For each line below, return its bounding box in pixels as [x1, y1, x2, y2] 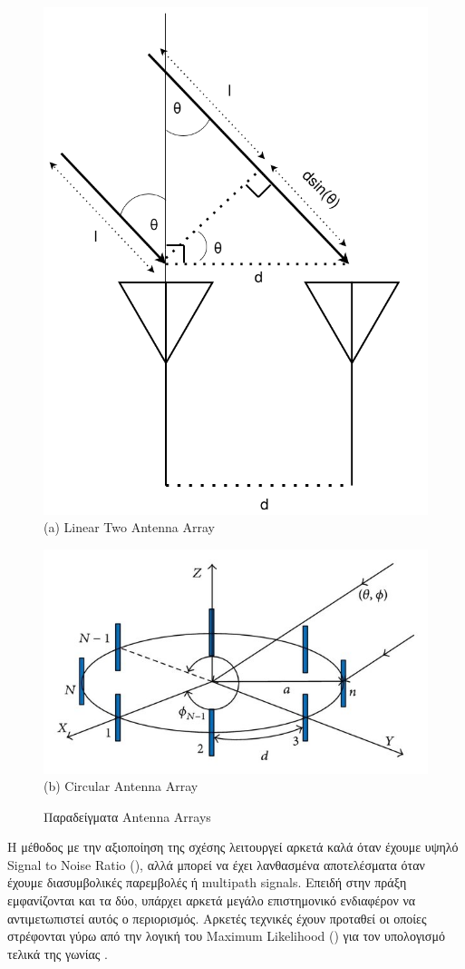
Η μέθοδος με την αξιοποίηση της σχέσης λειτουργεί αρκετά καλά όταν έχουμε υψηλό [7, 837, 459, 856]
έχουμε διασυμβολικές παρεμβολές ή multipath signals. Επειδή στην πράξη [7, 873, 407, 892]
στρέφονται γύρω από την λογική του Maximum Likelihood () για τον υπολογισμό [7, 926, 445, 945]
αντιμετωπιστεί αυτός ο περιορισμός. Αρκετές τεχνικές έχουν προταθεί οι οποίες [7, 908, 427, 927]
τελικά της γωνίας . [7, 944, 108, 963]
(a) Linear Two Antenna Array [44, 518, 215, 537]
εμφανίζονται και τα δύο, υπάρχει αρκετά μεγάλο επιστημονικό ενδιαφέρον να [7, 891, 416, 910]
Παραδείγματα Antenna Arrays [44, 806, 211, 826]
